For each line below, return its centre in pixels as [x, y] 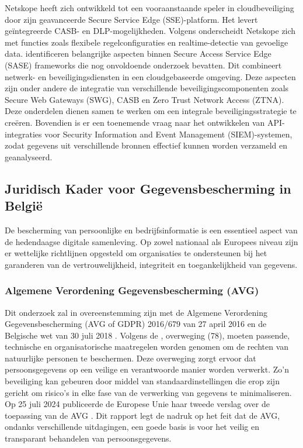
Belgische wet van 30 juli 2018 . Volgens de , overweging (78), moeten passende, [147, 335]
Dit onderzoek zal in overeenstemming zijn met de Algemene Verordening [136, 312]
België [24, 206]
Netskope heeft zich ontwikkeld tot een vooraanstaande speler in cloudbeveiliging [149, 8]
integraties [23, 134]
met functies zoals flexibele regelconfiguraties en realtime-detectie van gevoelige [147, 42]
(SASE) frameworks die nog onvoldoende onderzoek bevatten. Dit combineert [143, 65]
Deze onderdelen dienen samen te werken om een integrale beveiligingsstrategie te [151, 111]
